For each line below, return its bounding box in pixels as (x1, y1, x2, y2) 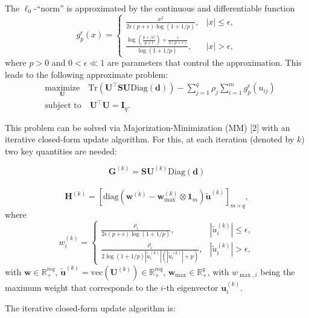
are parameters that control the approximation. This (107, 56, 302, 69)
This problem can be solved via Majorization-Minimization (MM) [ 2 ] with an (5, 121, 290, 133)
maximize (45, 84, 80, 93)
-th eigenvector (163, 281, 218, 293)
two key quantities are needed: (5, 144, 117, 157)
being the (260, 265, 295, 278)
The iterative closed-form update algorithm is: (5, 302, 176, 314)
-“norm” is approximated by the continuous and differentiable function (34, 2, 295, 14)
